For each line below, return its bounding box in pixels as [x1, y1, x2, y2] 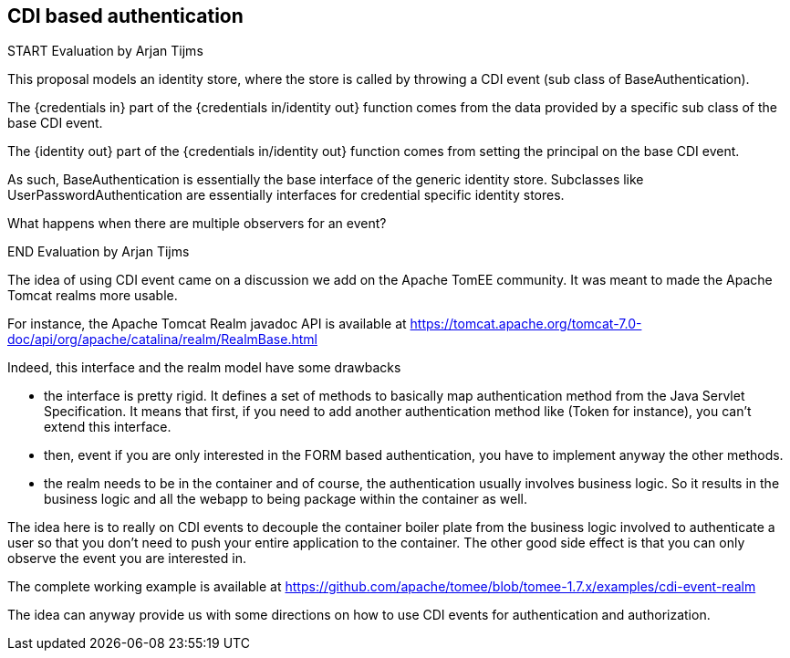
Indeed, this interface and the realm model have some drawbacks [7, 360, 401, 376]
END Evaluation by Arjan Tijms [7, 244, 190, 260]
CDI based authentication [7, 5, 244, 27]
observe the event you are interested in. [7, 550, 246, 567]
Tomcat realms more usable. [7, 287, 178, 304]
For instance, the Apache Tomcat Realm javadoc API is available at [7, 316, 407, 332]
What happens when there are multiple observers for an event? [7, 215, 387, 232]
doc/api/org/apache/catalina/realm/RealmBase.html [7, 331, 317, 348]
